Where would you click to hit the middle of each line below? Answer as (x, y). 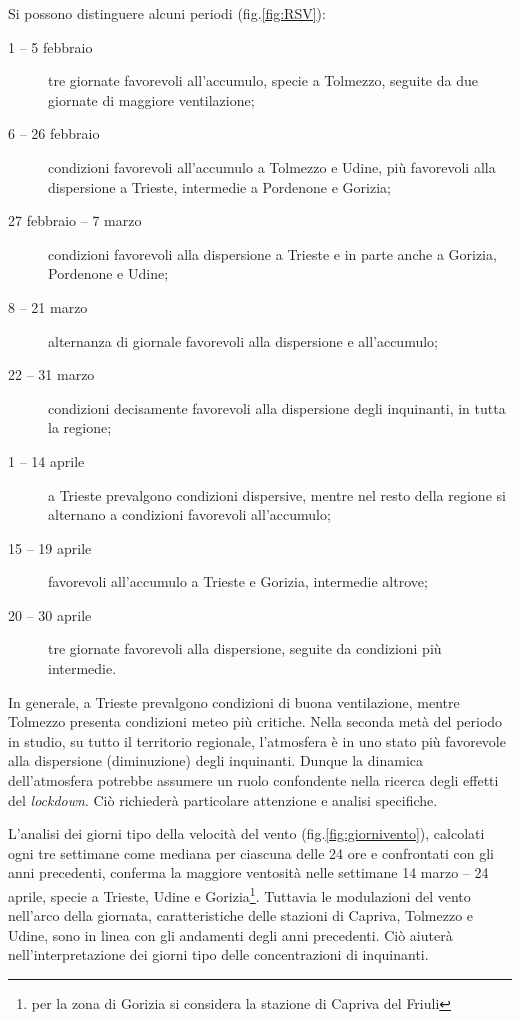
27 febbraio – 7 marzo (75, 220)
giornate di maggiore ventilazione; (151, 99)
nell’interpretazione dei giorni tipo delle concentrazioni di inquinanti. (218, 954)
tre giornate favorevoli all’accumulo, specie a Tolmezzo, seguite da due (263, 80)
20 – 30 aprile (50, 614)
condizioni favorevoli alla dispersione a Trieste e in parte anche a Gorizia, (272, 253)
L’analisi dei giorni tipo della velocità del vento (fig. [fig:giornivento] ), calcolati (246, 833)
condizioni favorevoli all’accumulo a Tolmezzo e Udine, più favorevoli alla (272, 166)
